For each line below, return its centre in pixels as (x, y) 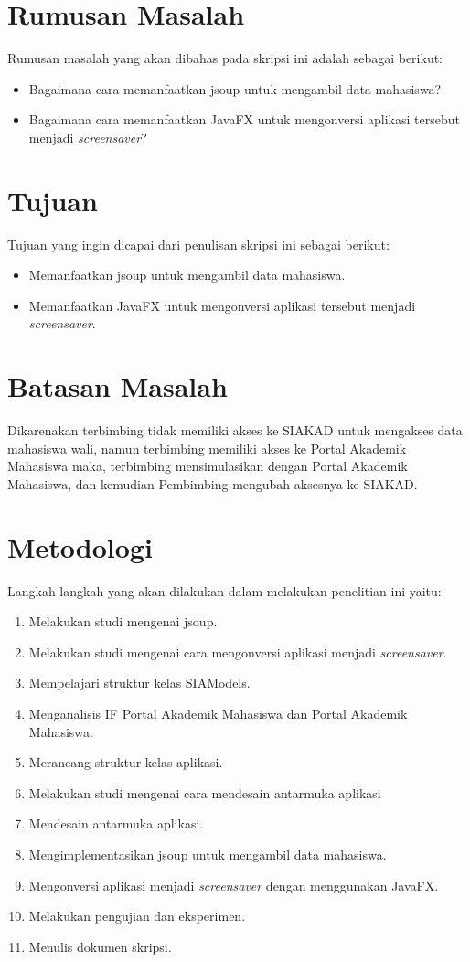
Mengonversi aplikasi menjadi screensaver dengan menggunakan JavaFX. (234, 885)
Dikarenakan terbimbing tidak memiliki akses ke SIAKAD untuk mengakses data (235, 430)
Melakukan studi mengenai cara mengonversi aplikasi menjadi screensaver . (238, 652)
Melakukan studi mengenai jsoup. (123, 621)
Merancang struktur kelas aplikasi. (126, 762)
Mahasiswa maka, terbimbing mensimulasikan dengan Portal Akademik (208, 466)
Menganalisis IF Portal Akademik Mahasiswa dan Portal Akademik (218, 713)
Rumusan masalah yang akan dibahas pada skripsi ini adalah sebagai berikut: (225, 58)
